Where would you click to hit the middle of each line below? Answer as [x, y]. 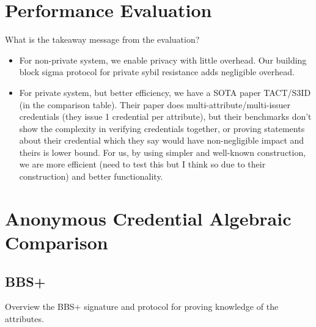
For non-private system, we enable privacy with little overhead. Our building [163, 60]
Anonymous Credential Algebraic [148, 218]
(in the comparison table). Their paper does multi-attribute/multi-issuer [155, 104]
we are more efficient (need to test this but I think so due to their [142, 164]
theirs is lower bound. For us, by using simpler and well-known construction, [163, 152]
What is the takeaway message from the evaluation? [102, 39]
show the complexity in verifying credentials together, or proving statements [162, 128]
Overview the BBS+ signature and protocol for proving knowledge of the [142, 307]
